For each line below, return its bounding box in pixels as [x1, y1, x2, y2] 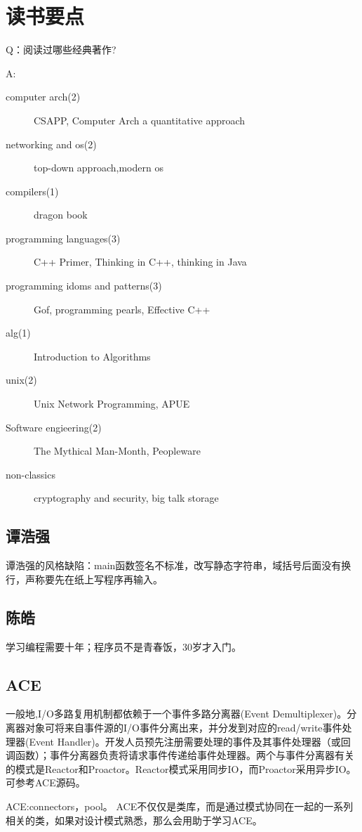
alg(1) [6, 325, 31, 340]
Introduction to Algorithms [34, 349, 151, 363]
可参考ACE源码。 [6, 775, 86, 790]
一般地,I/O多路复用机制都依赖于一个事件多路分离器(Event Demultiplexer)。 [6, 706, 347, 721]
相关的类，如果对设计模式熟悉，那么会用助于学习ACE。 [6, 812, 262, 827]
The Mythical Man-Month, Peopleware [34, 443, 201, 458]
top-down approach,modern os [34, 160, 163, 175]
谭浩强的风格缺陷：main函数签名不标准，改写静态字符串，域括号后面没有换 [6, 558, 351, 573]
